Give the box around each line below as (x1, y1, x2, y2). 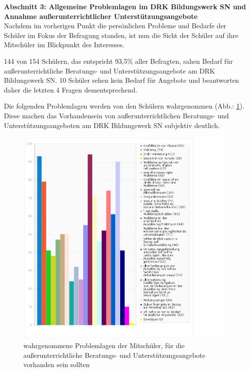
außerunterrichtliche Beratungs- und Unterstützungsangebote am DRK (4, 65, 215, 75)
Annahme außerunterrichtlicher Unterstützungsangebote (4, 11, 198, 21)
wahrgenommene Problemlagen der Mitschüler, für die (23, 340, 185, 350)
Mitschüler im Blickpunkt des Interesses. (4, 39, 125, 50)
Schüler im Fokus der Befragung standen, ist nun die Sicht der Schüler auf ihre (4, 30, 238, 40)
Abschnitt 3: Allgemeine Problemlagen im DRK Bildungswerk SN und (4, 1, 246, 11)
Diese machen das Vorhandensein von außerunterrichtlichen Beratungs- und (4, 110, 229, 120)
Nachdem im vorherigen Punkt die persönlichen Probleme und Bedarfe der (4, 20, 227, 31)
